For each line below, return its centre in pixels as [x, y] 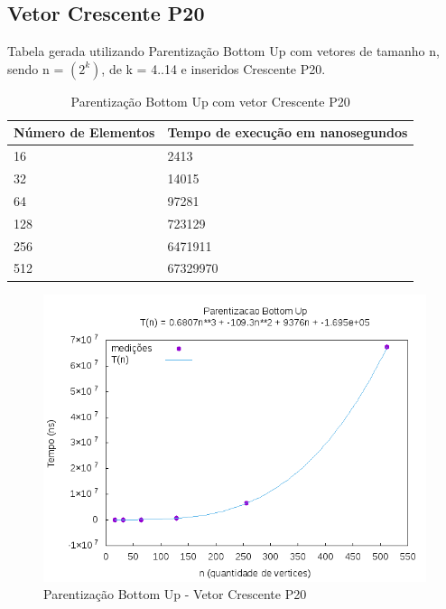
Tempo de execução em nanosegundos [288, 132]
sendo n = [36, 68]
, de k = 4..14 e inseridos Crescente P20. [214, 68]
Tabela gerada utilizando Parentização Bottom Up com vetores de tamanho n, [223, 51]
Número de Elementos [84, 132]
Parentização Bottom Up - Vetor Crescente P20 [175, 594]
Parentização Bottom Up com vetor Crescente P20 [210, 101]
